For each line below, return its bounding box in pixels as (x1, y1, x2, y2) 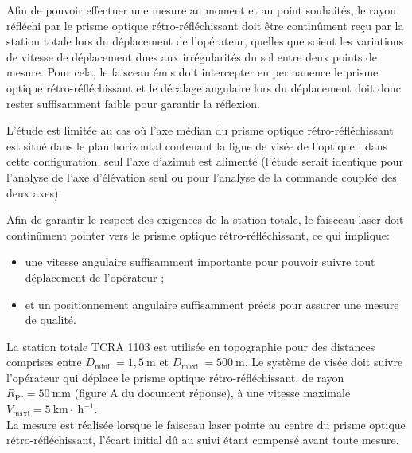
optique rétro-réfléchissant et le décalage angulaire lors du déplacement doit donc (6, 79, 401, 96)
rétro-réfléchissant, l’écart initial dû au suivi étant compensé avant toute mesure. (6, 432, 399, 448)
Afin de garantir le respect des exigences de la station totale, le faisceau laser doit (6, 211, 404, 228)
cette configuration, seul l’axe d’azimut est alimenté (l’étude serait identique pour (6, 153, 403, 170)
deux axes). (6, 184, 62, 201)
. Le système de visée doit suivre (244, 353, 403, 370)
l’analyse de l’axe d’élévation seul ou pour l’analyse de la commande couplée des (6, 168, 397, 185)
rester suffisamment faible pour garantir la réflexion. (6, 95, 260, 111)
